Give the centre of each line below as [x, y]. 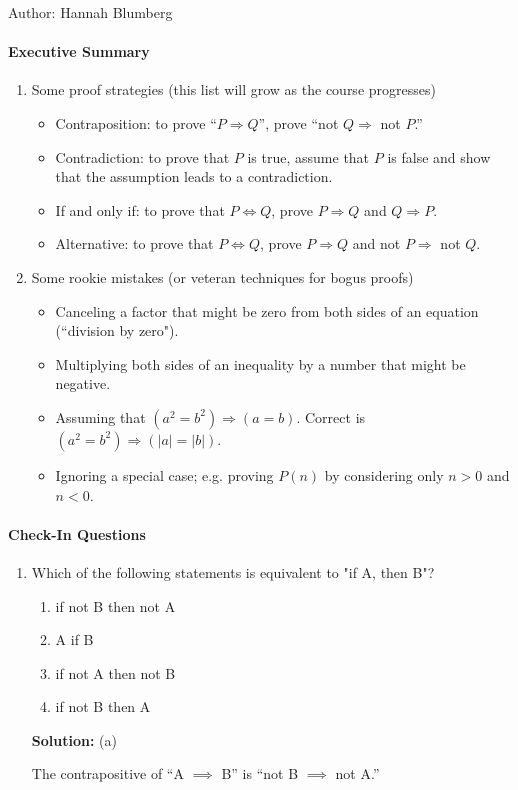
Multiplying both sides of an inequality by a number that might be [260, 363]
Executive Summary [79, 51]
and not [376, 243]
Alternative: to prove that [134, 243]
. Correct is [331, 416]
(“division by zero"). [117, 330]
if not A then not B [115, 672]
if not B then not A [115, 605]
